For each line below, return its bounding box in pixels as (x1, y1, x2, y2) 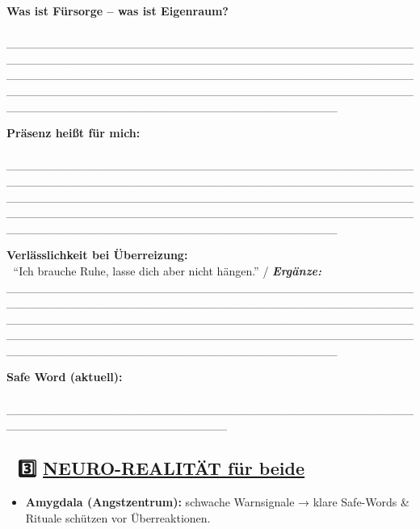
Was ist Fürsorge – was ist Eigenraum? (6, 2, 229, 19)
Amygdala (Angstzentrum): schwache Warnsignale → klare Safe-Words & (25, 493, 409, 510)
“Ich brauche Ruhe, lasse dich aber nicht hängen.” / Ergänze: (13, 262, 321, 279)
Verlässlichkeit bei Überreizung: (6, 246, 188, 263)
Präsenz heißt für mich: (6, 124, 141, 141)
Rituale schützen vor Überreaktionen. (25, 509, 211, 526)
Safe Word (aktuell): (6, 368, 123, 385)
